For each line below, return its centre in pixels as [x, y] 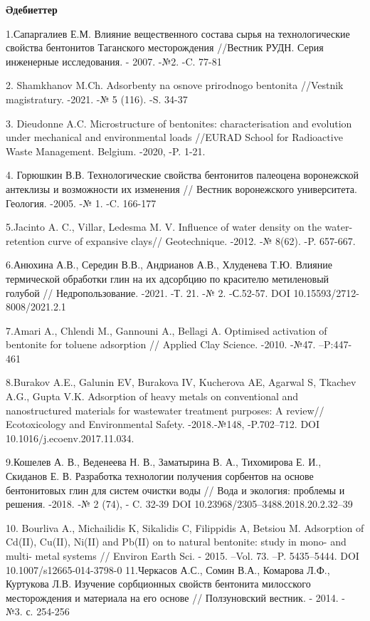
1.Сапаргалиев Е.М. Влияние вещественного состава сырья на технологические [178, 33]
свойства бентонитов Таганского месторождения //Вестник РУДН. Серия [165, 47]
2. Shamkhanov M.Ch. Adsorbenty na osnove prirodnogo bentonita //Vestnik [175, 85]
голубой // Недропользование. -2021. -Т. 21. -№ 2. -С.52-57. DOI [148, 292]
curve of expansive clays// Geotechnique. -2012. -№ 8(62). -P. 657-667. [202, 240]
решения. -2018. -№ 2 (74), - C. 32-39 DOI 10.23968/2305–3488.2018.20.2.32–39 [179, 504]
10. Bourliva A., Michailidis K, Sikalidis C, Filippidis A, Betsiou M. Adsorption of [185, 527]
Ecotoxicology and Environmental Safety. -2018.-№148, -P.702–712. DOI [163, 424]
